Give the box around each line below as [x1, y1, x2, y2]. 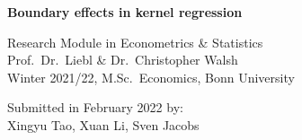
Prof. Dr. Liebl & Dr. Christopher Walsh [7, 50, 238, 69]
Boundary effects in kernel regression [7, 3, 243, 21]
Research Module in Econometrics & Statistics [7, 32, 263, 51]
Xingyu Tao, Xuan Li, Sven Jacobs [7, 115, 200, 134]
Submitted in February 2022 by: [7, 98, 183, 117]
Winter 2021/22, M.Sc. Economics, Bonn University [7, 67, 295, 86]
